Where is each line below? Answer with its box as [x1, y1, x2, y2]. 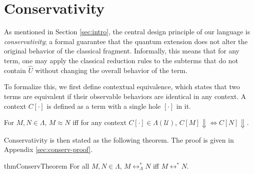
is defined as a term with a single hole [47, 100, 161, 111]
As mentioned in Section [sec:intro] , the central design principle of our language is [4, 26, 250, 37]
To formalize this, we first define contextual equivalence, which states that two [4, 81, 240, 92]
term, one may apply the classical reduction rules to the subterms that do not [4, 55, 238, 65]
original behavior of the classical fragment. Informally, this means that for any [4, 46, 240, 56]
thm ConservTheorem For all [4, 160, 89, 171]
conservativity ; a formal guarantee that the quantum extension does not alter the [4, 36, 248, 46]
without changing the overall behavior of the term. [35, 65, 188, 75]
